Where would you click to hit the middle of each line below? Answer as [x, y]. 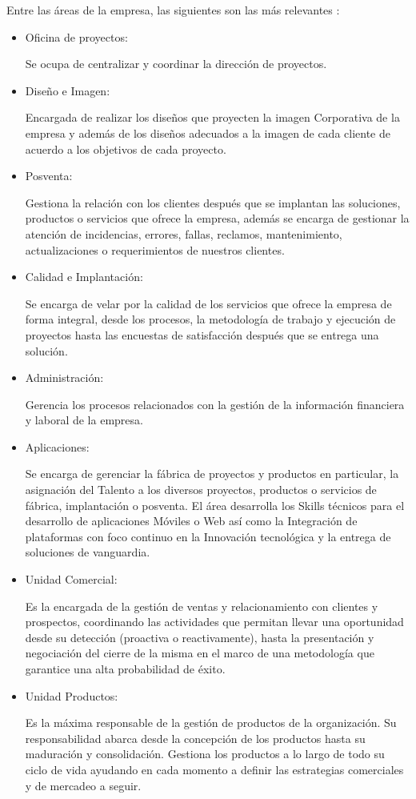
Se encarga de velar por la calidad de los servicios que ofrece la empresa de [208, 303]
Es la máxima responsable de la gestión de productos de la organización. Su [211, 723]
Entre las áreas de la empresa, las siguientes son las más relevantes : [173, 10]
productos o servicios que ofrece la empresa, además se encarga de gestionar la [217, 218]
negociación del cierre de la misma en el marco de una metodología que [200, 653]
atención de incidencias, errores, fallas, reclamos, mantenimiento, [184, 233]
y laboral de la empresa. [84, 420]
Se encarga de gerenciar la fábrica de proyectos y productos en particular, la [212, 474]
